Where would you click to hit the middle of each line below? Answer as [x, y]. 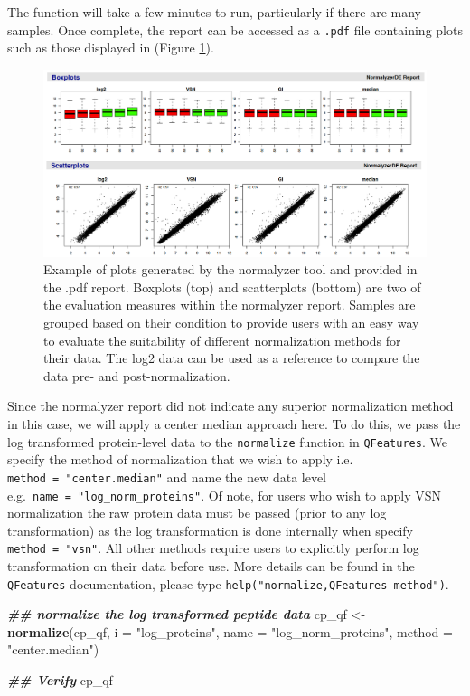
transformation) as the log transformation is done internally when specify [211, 530]
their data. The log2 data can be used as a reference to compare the [232, 358]
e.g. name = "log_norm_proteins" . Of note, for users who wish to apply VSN [225, 495]
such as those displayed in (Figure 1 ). [111, 48]
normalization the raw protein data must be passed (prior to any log [197, 513]
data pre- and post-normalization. [137, 375]
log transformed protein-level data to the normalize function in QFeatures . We [227, 441]
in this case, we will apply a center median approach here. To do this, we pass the [234, 424]
